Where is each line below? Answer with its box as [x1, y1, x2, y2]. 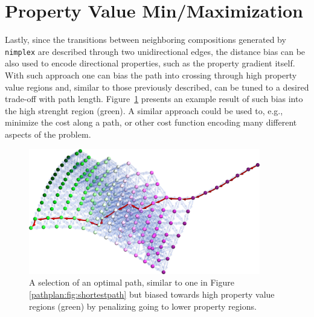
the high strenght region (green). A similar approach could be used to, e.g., [5, 104, 283, 117]
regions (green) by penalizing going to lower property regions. [29, 299, 257, 312]
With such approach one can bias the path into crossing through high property [5, 68, 297, 81]
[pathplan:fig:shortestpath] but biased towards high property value [29, 287, 275, 300]
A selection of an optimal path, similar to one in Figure [29, 276, 234, 289]
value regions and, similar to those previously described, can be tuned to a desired [5, 80, 309, 93]
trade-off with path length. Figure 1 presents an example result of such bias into [5, 92, 303, 105]
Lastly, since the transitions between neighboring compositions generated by [5, 33, 286, 46]
